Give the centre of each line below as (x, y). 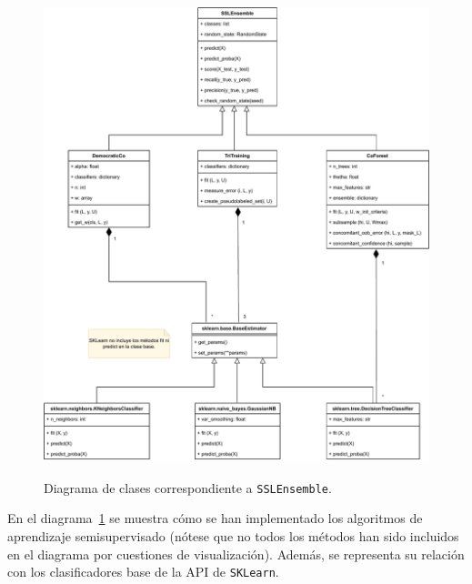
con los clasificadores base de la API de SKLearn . (143, 572)
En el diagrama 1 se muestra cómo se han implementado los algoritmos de (215, 518)
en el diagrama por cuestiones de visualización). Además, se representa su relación (236, 554)
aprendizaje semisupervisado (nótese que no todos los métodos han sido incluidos (233, 536)
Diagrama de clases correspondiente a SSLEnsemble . (188, 487)
